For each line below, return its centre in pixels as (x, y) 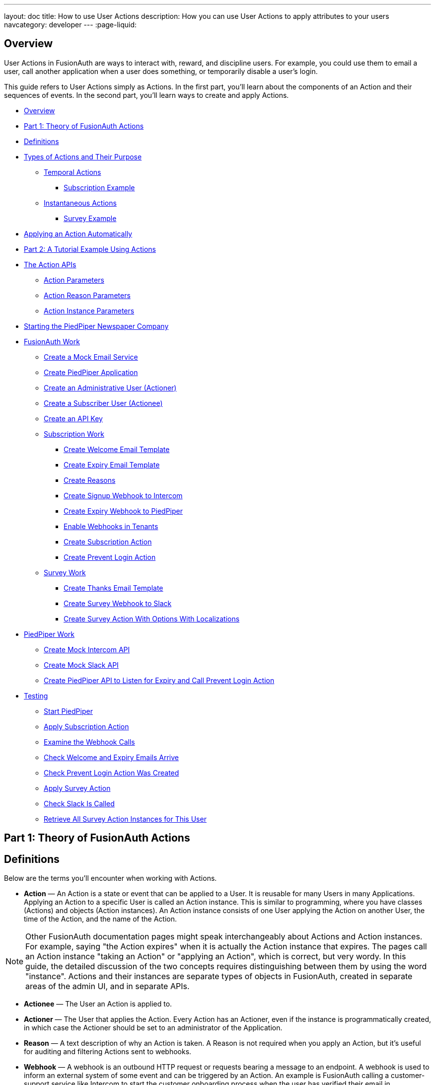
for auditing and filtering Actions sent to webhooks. (108, 1052)
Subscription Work (74, 434)
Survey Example (90, 218)
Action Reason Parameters (87, 295)
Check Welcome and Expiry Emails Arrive (111, 757)
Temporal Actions (72, 172)
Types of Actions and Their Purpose (83, 156)
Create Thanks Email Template (113, 588)
